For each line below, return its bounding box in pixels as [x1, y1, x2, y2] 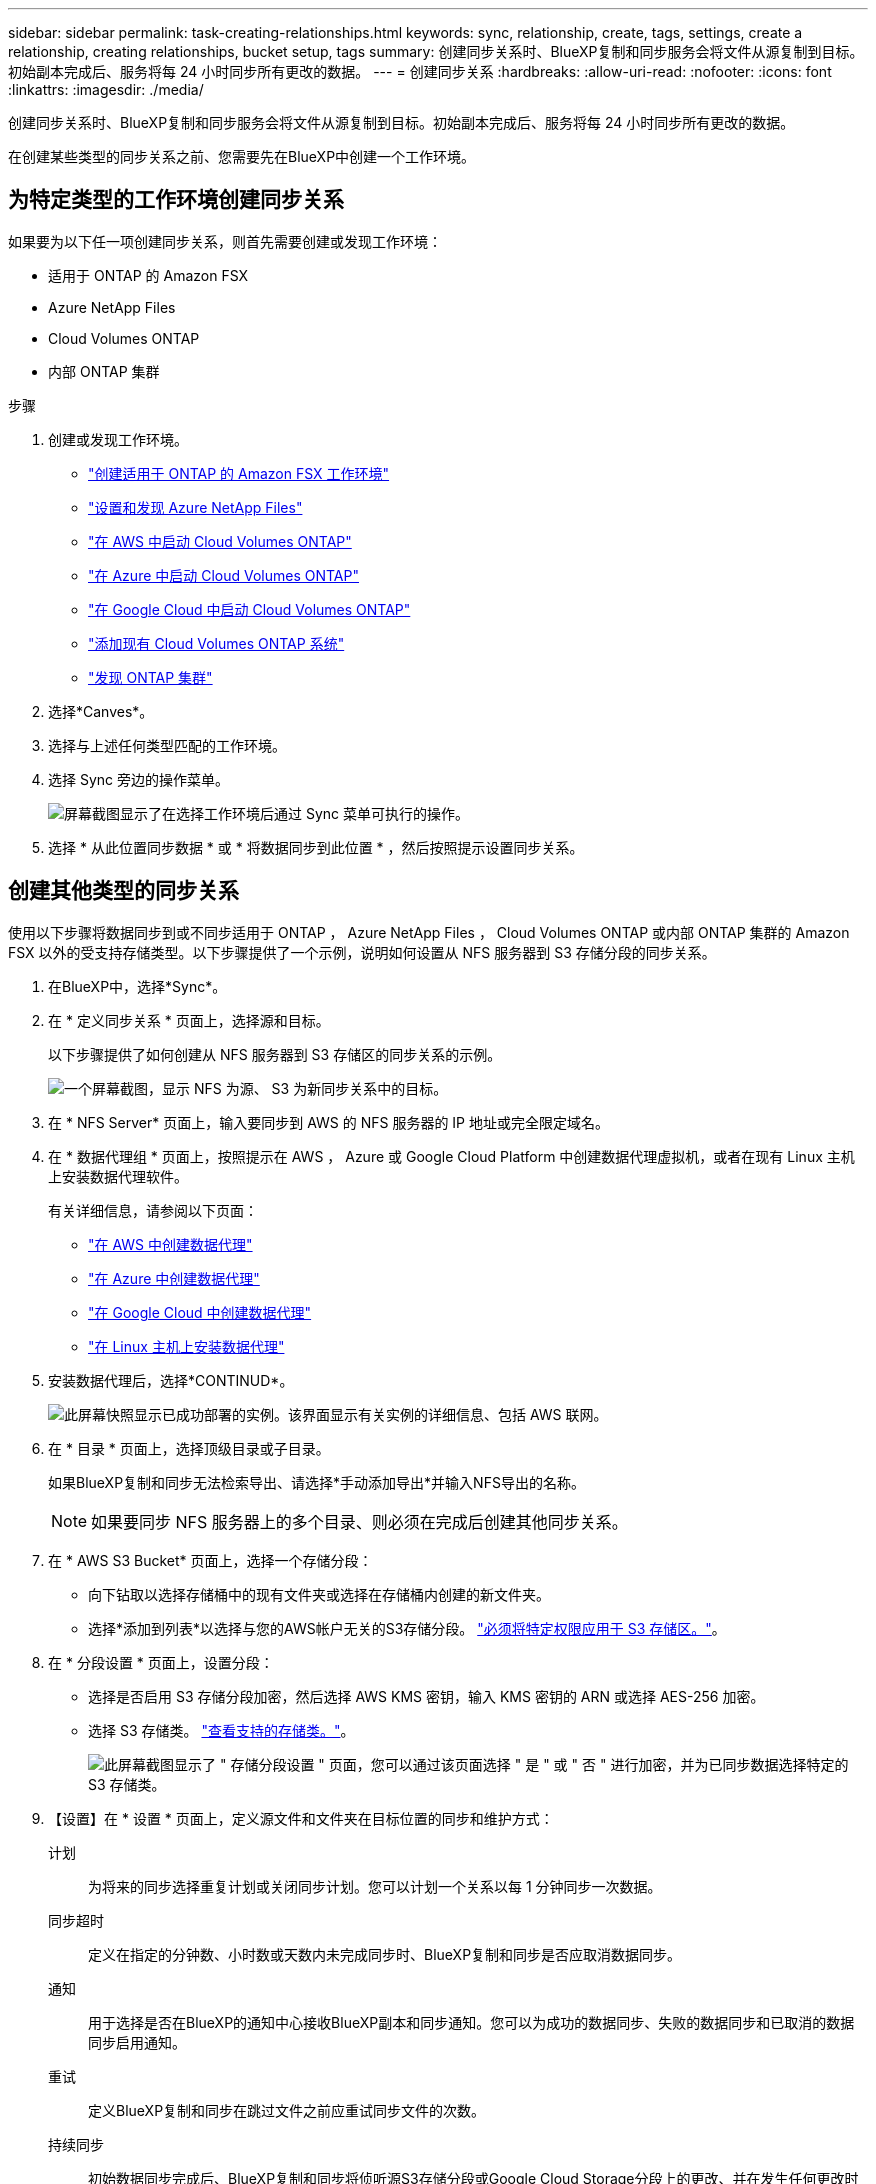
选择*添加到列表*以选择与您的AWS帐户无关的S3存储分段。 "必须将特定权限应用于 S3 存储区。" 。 [88, 1619, 726, 1637]
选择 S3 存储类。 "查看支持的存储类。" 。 [88, 1721, 355, 1739]
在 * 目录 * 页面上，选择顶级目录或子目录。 [48, 1439, 330, 1457]
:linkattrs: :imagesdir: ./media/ [8, 81, 204, 98]
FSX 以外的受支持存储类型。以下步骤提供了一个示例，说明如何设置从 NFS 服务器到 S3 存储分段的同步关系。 [8, 943, 716, 961]
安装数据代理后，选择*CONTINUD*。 [48, 1371, 294, 1389]
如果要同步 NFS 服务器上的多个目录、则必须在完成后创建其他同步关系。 [91, 1511, 628, 1532]
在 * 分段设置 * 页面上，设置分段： [48, 1653, 274, 1671]
